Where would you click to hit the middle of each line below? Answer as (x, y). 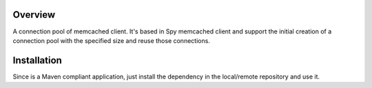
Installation (37, 60)
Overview (34, 15)
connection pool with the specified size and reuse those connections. (111, 40)
